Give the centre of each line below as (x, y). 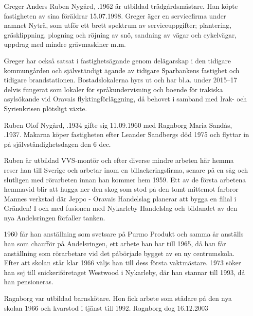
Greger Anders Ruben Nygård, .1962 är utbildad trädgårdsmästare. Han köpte (121, 6)
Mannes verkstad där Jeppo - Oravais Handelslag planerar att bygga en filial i (120, 198)
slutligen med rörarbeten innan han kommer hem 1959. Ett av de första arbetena (125, 179)
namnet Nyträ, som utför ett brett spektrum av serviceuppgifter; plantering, (118, 25)
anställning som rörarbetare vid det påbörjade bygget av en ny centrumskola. (119, 253)
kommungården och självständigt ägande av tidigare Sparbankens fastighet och (122, 70)
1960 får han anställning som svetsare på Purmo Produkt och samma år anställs (124, 234)
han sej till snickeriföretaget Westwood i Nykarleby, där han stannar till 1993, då (125, 272)
